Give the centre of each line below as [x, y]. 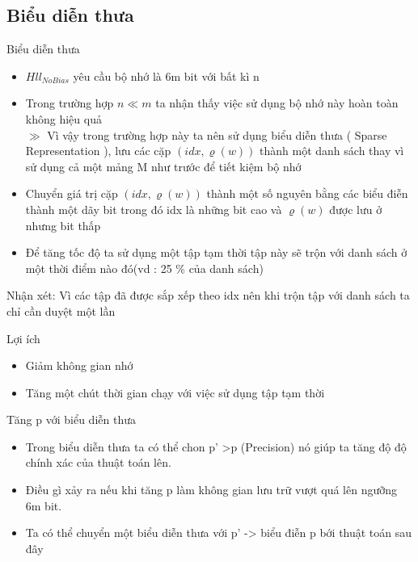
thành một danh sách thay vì [332, 151]
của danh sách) [226, 268]
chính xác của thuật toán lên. [98, 462]
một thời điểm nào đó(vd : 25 [99, 268]
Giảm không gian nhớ [79, 365]
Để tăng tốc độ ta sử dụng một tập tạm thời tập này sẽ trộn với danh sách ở [216, 252]
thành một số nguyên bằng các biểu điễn [307, 193]
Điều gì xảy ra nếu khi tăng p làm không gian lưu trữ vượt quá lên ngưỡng [211, 490]
